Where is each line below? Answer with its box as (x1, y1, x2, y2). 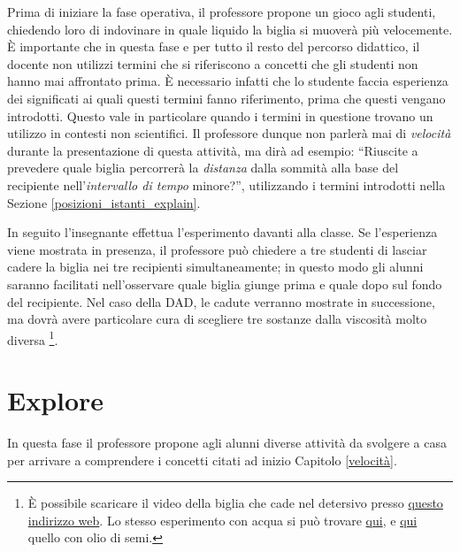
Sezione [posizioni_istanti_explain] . (7, 193, 201, 211)
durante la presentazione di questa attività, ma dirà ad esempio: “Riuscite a (7, 141, 418, 159)
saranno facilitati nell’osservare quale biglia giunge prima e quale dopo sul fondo (7, 274, 442, 293)
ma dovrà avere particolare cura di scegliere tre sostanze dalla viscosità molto (7, 310, 427, 328)
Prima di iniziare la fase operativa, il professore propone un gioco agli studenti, (7, 3, 436, 20)
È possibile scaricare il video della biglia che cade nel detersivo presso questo (27, 494, 443, 512)
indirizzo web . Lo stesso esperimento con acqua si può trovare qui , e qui (27, 510, 418, 529)
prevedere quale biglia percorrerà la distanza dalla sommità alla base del (7, 158, 399, 177)
